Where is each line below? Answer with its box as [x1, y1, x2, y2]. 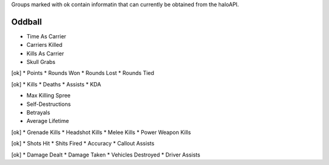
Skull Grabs [26, 58, 56, 66]
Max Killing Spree [26, 92, 71, 99]
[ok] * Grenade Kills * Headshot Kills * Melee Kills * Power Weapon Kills [11, 128, 191, 136]
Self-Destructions [26, 100, 71, 108]
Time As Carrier [26, 32, 66, 40]
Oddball [11, 16, 42, 27]
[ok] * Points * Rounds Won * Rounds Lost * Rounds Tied [11, 69, 155, 77]
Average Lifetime [26, 118, 69, 125]
